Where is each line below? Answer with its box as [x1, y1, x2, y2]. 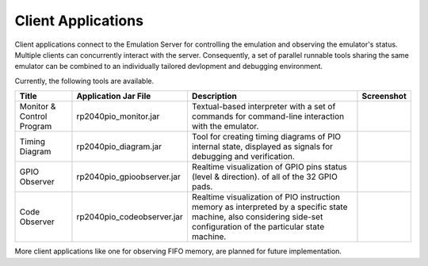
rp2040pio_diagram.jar [76, 141, 162, 152]
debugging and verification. [191, 151, 295, 162]
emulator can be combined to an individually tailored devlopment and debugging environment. [14, 62, 323, 71]
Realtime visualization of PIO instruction [191, 192, 341, 203]
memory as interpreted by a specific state [191, 202, 348, 213]
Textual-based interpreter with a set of [191, 101, 336, 112]
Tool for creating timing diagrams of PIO [191, 131, 341, 142]
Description [191, 91, 238, 102]
